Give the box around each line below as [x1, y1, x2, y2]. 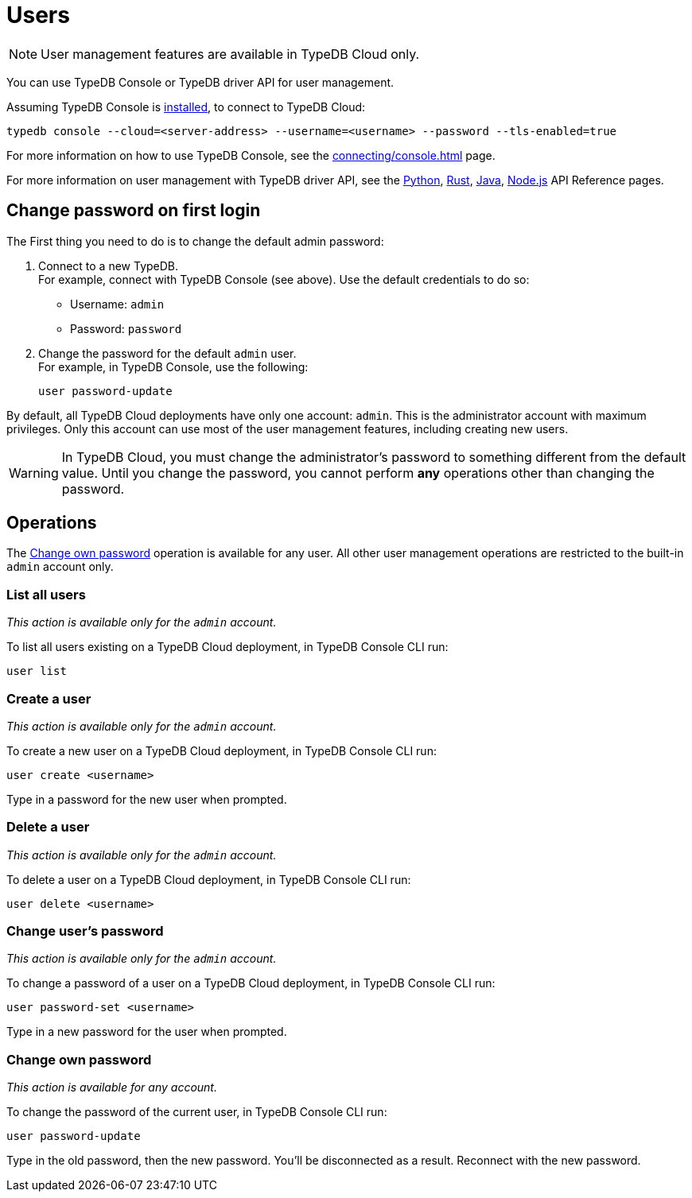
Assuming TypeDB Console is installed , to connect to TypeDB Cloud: [6, 99, 366, 114]
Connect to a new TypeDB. [38, 258, 179, 273]
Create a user [6, 690, 91, 707]
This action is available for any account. [6, 1080, 217, 1095]
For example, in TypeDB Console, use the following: [38, 359, 309, 374]
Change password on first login [6, 200, 261, 221]
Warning [9, 464, 59, 481]
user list [6, 665, 67, 678]
